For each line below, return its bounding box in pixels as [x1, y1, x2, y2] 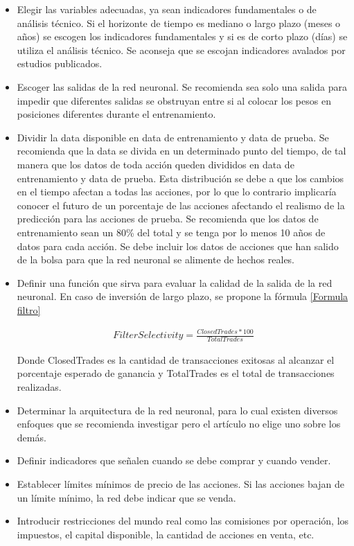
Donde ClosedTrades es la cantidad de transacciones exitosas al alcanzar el [17, 352, 335, 367]
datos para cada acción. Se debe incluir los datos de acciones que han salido [17, 238, 339, 253]
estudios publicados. [17, 56, 103, 71]
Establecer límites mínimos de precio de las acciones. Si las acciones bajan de [17, 477, 344, 491]
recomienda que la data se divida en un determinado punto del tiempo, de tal [17, 143, 346, 158]
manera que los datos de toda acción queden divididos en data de [17, 157, 294, 171]
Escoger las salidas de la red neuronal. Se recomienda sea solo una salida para [17, 79, 347, 94]
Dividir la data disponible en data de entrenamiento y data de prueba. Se [17, 130, 329, 144]
